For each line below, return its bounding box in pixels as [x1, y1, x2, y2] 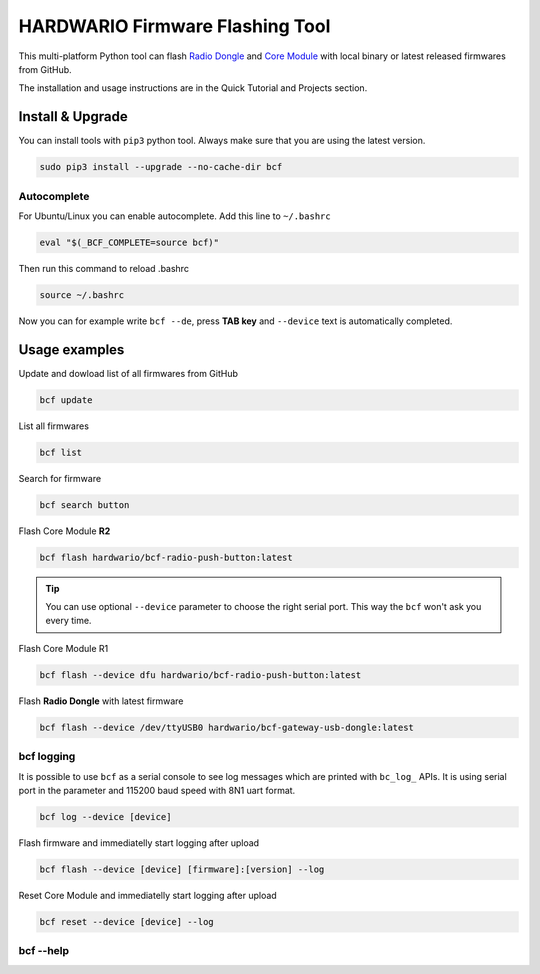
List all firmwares [18, 420, 90, 432]
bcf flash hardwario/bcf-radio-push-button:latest [39, 551, 294, 563]
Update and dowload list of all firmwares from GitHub [18, 367, 239, 379]
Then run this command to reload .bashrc [18, 262, 190, 274]
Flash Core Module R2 [18, 525, 111, 537]
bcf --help [18, 944, 70, 958]
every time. [45, 615, 92, 627]
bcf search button [39, 499, 130, 510]
